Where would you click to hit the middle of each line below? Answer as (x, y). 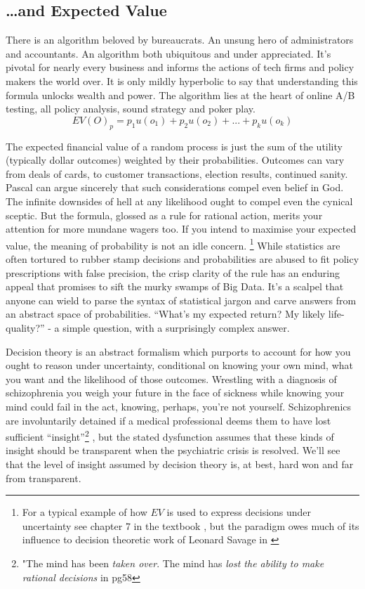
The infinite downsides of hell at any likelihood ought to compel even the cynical (179, 201)
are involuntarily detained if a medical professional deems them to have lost (168, 420)
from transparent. (44, 478)
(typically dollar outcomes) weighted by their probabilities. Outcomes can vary (175, 160)
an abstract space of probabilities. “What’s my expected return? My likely (166, 314)
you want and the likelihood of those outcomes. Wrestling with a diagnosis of (171, 378)
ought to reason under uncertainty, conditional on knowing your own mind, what (179, 365)
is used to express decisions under (239, 512)
